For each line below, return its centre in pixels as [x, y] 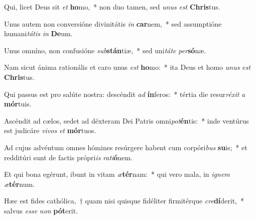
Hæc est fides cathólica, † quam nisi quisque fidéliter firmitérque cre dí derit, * [124, 201]
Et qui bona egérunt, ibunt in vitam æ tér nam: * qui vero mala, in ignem [117, 174]
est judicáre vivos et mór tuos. [50, 130]
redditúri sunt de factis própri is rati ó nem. [68, 157]
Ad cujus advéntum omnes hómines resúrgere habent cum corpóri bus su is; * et [126, 147]
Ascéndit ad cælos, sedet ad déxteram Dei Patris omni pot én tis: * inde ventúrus [126, 120]
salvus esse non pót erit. [41, 210]
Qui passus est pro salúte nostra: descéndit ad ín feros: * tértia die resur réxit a [125, 94]
